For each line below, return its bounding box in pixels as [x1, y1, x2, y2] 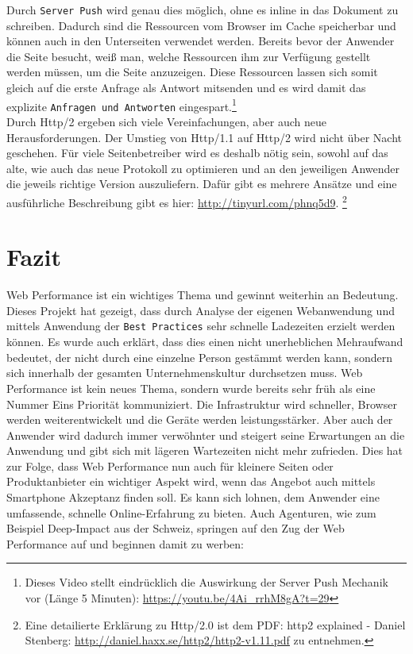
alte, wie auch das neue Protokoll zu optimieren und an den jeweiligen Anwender [6, 160, 400, 176]
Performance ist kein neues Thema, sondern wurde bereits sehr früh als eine [6, 379, 376, 396]
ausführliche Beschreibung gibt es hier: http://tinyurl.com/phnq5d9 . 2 [6, 191, 347, 210]
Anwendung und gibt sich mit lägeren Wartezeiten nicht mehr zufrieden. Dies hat [6, 442, 403, 459]
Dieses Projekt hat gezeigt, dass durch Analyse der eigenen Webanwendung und [6, 302, 395, 318]
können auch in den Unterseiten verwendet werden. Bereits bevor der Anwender [6, 33, 395, 49]
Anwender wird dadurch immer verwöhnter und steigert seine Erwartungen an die [6, 426, 405, 443]
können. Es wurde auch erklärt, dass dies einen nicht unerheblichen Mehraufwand [6, 333, 403, 350]
